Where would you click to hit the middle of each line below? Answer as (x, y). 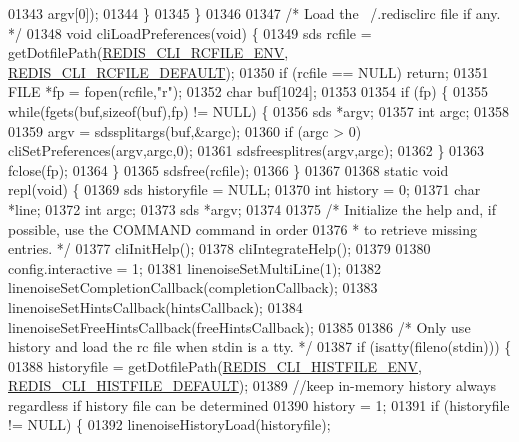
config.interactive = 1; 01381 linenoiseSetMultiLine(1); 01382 (194, 267)
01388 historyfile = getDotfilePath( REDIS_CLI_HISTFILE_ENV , (215, 365)
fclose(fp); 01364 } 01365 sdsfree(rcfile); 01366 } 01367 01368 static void (228, 169)
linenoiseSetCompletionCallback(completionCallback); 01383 (193, 287)
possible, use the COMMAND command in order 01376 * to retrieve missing (242, 228)
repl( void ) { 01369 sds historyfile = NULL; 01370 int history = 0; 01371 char (244, 189)
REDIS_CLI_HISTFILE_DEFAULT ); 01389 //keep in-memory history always (252, 385)
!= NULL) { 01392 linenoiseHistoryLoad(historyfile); (169, 424)
